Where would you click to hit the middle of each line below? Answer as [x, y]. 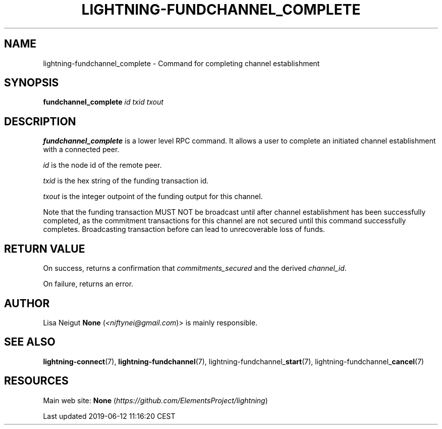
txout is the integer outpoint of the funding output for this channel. [153, 197]
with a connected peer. [81, 150]
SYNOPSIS [32, 83]
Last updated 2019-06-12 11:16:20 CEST [109, 416]
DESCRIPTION [40, 121]
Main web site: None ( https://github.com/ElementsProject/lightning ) [155, 400]
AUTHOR [27, 303]
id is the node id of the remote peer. [102, 165]
